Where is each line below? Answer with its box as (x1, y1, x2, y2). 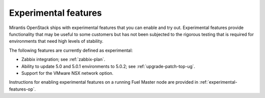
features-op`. (9, 86, 36, 92)
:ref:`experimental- (199, 79, 238, 85)
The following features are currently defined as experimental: (9, 47, 133, 53)
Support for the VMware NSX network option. (21, 70, 114, 76)
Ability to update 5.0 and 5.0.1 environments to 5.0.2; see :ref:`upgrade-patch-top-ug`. (21, 63, 195, 69)
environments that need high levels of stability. (9, 38, 104, 44)
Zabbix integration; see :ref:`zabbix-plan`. (21, 57, 106, 63)
